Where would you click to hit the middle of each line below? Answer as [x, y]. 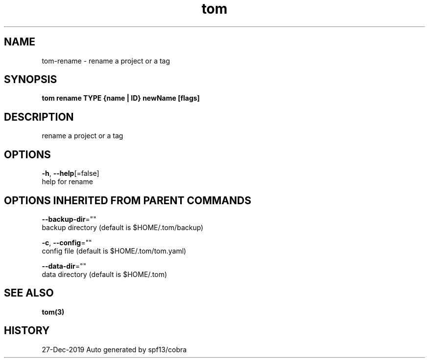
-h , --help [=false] [71, 173]
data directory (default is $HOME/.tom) [105, 274]
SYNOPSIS [31, 80]
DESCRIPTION [39, 117]
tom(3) [53, 312]
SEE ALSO [29, 293]
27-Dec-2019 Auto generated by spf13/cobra [114, 349]
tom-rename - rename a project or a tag [106, 61]
